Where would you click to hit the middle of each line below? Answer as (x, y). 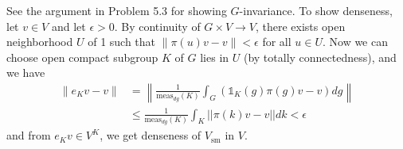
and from (29, 135)
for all (277, 42)
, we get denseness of (151, 135)
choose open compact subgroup (82, 57)
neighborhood (40, 42)
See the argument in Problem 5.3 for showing (117, 10)
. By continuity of (157, 26)
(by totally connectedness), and (320, 57)
